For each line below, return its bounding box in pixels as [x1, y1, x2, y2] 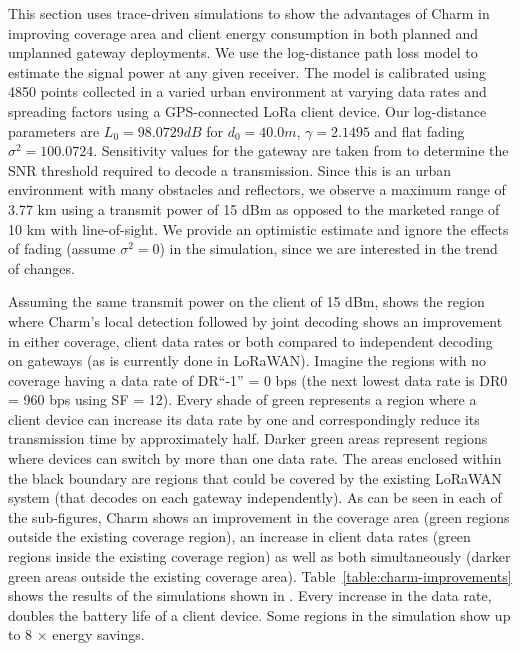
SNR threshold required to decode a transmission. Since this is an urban [8, 159, 452, 180]
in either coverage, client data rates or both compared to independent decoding [8, 330, 493, 351]
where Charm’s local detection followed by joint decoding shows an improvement [8, 310, 503, 331]
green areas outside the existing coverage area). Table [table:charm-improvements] [8, 565, 512, 586]
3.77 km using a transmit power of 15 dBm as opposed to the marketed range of [8, 198, 500, 219]
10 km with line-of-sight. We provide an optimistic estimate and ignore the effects [8, 218, 509, 239]
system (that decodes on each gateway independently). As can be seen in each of [8, 487, 502, 508]
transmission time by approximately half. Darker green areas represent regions [8, 428, 488, 449]
